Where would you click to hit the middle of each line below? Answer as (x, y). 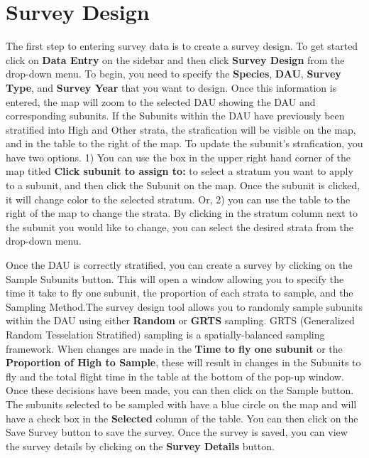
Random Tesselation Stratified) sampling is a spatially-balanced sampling (165, 334)
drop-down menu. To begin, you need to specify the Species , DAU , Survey (174, 74)
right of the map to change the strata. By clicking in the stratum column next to (182, 213)
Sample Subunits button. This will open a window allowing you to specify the (175, 278)
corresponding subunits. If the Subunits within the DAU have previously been (175, 116)
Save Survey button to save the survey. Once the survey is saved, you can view (177, 432)
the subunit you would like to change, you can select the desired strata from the (180, 227)
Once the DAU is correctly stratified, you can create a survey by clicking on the (179, 265)
